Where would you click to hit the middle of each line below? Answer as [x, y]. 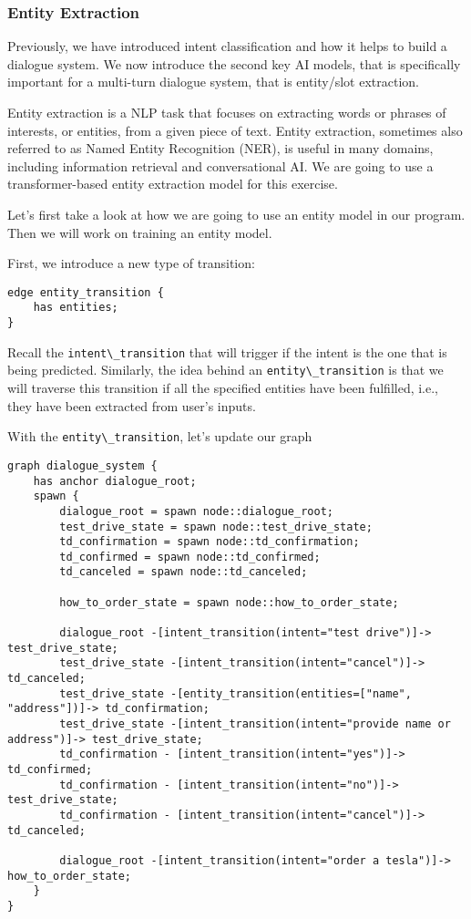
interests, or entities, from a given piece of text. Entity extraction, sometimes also [235, 130]
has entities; [76, 308]
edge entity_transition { [86, 292]
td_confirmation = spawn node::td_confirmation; [210, 542]
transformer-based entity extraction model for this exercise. [173, 184]
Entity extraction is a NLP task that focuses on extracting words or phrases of [227, 112]
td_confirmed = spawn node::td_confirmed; [190, 557]
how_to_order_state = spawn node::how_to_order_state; [229, 602]
